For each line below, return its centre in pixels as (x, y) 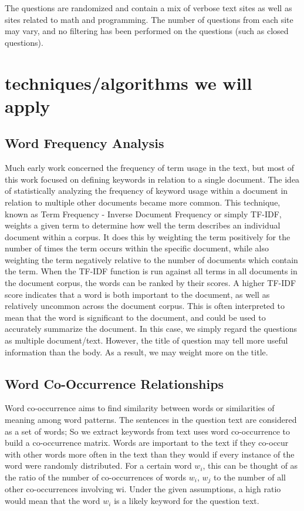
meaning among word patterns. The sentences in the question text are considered (151, 420)
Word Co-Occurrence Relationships (114, 383)
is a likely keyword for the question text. (187, 501)
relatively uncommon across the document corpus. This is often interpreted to (145, 306)
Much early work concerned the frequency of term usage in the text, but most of (150, 168)
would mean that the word (53, 501)
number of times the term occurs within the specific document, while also (137, 248)
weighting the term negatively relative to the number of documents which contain (151, 259)
